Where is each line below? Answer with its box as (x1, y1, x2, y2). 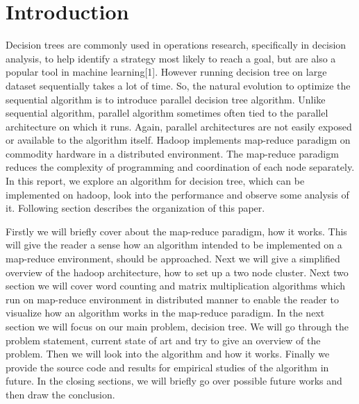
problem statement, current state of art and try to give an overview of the (6, 333, 321, 347)
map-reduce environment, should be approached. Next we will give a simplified (6, 251, 340, 266)
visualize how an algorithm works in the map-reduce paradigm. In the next (6, 305, 325, 320)
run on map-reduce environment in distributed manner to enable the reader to (6, 292, 339, 306)
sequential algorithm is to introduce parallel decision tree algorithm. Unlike (6, 92, 326, 106)
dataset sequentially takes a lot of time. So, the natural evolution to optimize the (6, 78, 351, 92)
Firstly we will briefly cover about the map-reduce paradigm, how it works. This (6, 224, 347, 238)
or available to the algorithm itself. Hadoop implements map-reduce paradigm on (6, 133, 351, 147)
